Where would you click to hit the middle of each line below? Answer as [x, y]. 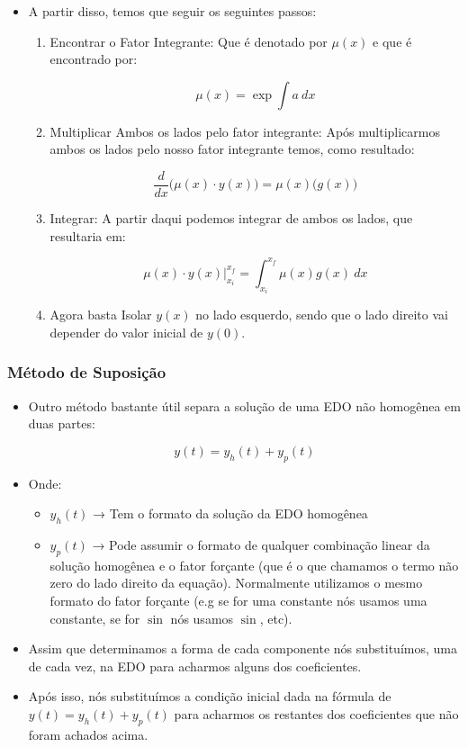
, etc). [276, 618]
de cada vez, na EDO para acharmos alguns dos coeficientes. [195, 666]
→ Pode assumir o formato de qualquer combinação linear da [261, 544]
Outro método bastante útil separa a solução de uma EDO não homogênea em [244, 405]
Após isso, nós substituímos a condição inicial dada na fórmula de [210, 696]
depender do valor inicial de [126, 332]
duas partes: [62, 423]
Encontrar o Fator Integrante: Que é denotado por [189, 41]
